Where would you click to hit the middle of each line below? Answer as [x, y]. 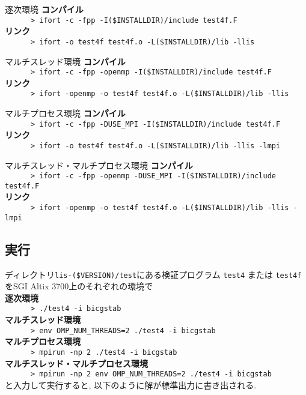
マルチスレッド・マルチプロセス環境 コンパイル [99, 165]
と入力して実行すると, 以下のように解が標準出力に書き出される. [131, 384]
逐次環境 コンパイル [44, 9]
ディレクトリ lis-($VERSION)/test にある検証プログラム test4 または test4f [153, 274]
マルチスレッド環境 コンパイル [65, 61]
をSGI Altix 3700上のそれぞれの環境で [79, 286]
